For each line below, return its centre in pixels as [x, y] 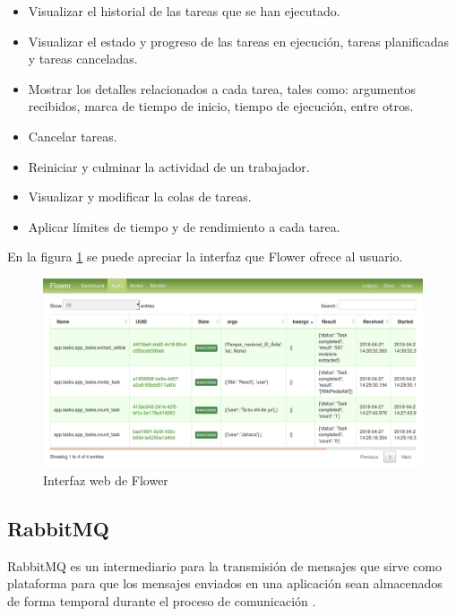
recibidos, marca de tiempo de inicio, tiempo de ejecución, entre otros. [221, 106]
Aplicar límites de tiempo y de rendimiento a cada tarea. [184, 226]
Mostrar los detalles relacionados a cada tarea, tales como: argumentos [222, 88]
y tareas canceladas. [83, 59]
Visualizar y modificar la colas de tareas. [140, 197]
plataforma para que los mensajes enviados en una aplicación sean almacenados [225, 583]
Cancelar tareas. [73, 136]
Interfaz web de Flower [106, 479]
